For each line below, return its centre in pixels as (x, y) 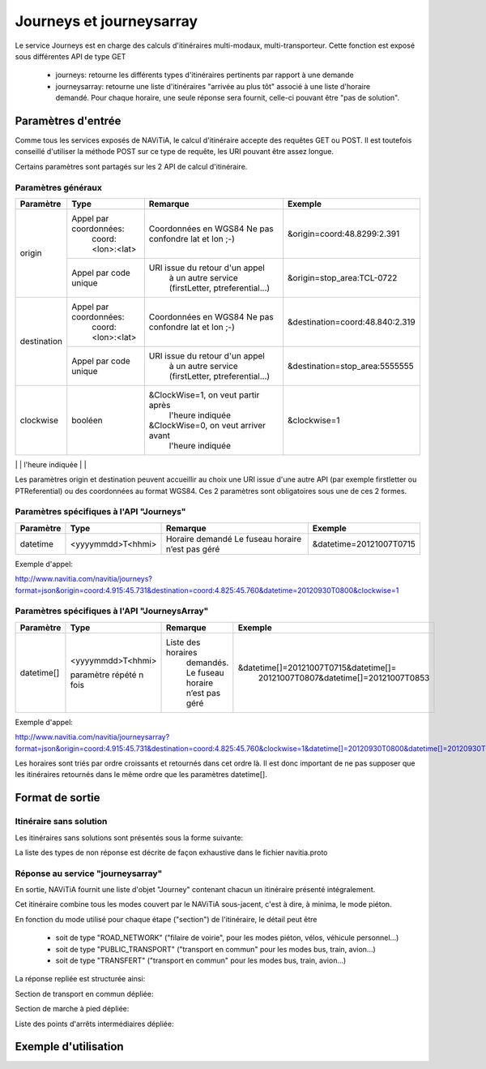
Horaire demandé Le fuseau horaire (234, 539)
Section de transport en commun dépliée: (84, 994)
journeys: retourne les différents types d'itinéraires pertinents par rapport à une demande (205, 75)
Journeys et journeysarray (107, 21)
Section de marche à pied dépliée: (72, 1009)
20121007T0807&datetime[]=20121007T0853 (344, 677)
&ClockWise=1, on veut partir (204, 395)
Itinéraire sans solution (61, 822)
